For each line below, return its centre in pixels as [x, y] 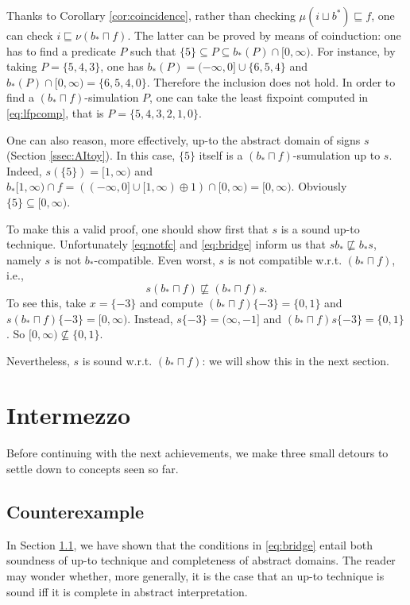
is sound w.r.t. [117, 360]
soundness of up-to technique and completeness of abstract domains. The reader [201, 560]
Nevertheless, [38, 360]
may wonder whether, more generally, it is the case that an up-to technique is [195, 575]
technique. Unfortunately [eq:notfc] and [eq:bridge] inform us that [166, 244]
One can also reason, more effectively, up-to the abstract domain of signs [184, 139]
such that [153, 50]
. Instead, [150, 318]
